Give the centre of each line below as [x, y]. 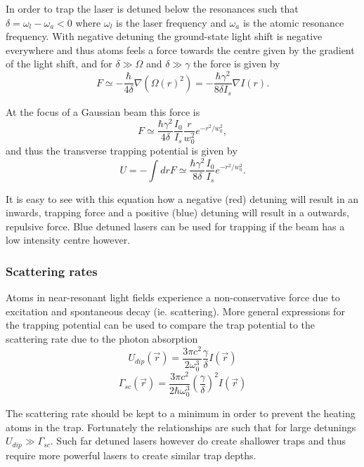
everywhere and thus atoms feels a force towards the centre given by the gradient [180, 50]
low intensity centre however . [68, 240]
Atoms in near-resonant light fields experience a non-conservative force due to [173, 297]
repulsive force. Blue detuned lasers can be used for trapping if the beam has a [175, 226]
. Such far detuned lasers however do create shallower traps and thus [198, 441]
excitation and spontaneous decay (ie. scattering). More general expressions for [175, 311]
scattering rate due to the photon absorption [102, 338]
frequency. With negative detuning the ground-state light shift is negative [164, 36]
